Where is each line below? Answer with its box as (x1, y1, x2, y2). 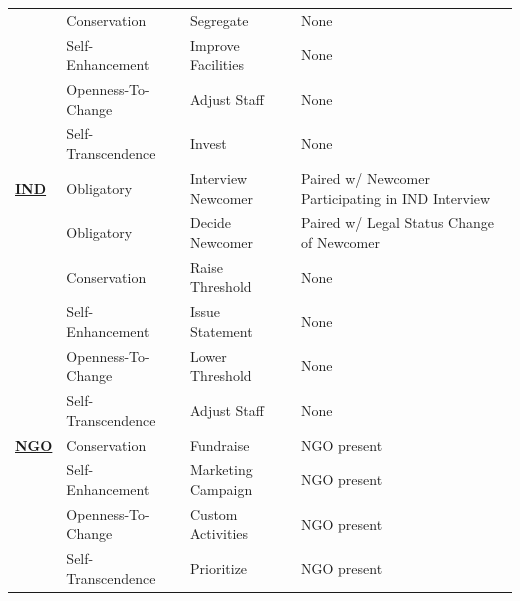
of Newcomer (301, 231, 380, 252)
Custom (190, 503, 238, 524)
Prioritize (190, 558, 248, 579)
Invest (190, 133, 227, 154)
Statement (190, 320, 253, 341)
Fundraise (190, 434, 250, 455)
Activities (190, 523, 249, 544)
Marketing (190, 459, 253, 480)
